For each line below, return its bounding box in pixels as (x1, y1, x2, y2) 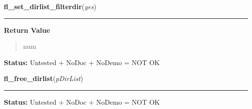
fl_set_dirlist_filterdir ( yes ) (4, 1, 96, 11)
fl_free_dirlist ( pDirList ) (4, 73, 83, 83)
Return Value (4, 25, 50, 35)
